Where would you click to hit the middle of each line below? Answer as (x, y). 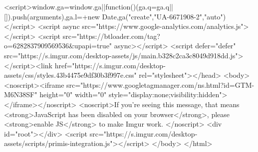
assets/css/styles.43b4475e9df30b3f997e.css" (70, 75)
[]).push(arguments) (34, 16)
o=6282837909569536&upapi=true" (58, 46)
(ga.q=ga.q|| (154, 6)
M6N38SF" (21, 94)
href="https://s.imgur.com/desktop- (110, 65)
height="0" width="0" (73, 94)
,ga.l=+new (82, 16)
